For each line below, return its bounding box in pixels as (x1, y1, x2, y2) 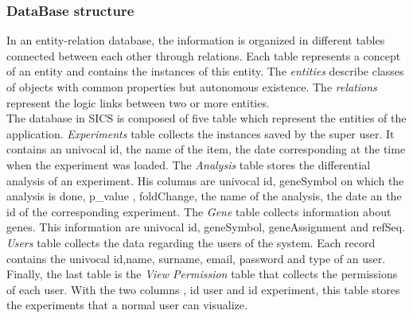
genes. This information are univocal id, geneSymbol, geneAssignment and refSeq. (6, 219, 405, 235)
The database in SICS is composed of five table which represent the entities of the (6, 110, 407, 126)
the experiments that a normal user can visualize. (6, 297, 247, 313)
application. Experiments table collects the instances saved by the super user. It (6, 125, 395, 142)
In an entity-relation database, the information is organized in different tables (6, 32, 385, 48)
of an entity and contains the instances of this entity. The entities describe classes (6, 63, 404, 79)
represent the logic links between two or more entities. (6, 94, 270, 111)
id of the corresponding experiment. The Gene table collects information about (6, 203, 392, 219)
